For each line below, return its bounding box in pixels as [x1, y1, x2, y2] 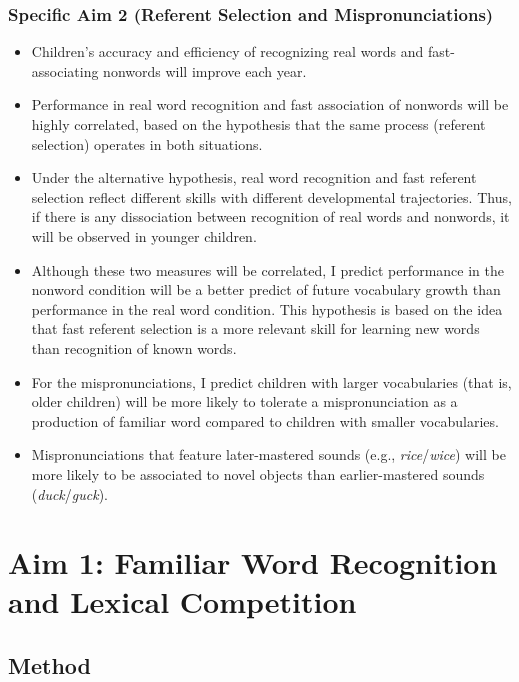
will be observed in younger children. [31, 225, 257, 246]
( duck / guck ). [31, 483, 108, 504]
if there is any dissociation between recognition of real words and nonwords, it [31, 206, 510, 227]
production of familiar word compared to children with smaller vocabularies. [31, 410, 499, 431]
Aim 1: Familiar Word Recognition [8, 542, 498, 583]
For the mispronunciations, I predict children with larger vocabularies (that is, [31, 371, 512, 392]
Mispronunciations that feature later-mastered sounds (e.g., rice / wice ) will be [31, 444, 506, 465]
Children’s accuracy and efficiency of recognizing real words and [31, 41, 424, 62]
